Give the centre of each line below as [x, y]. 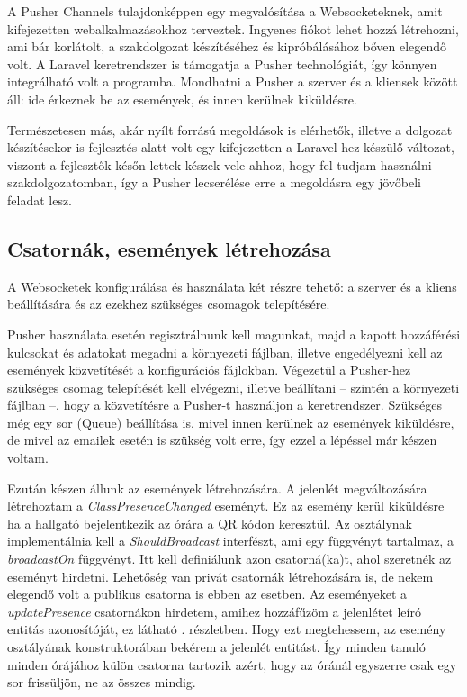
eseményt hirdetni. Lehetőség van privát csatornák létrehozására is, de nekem [220, 576]
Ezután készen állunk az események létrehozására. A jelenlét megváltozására [217, 488]
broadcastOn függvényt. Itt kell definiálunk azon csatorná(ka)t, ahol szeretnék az [229, 559]
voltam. [28, 458]
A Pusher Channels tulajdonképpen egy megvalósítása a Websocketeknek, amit [225, 11]
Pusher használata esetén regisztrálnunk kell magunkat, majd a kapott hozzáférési [234, 334]
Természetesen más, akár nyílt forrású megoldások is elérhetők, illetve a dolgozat [230, 129]
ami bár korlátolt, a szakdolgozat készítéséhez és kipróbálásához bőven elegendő [227, 46]
